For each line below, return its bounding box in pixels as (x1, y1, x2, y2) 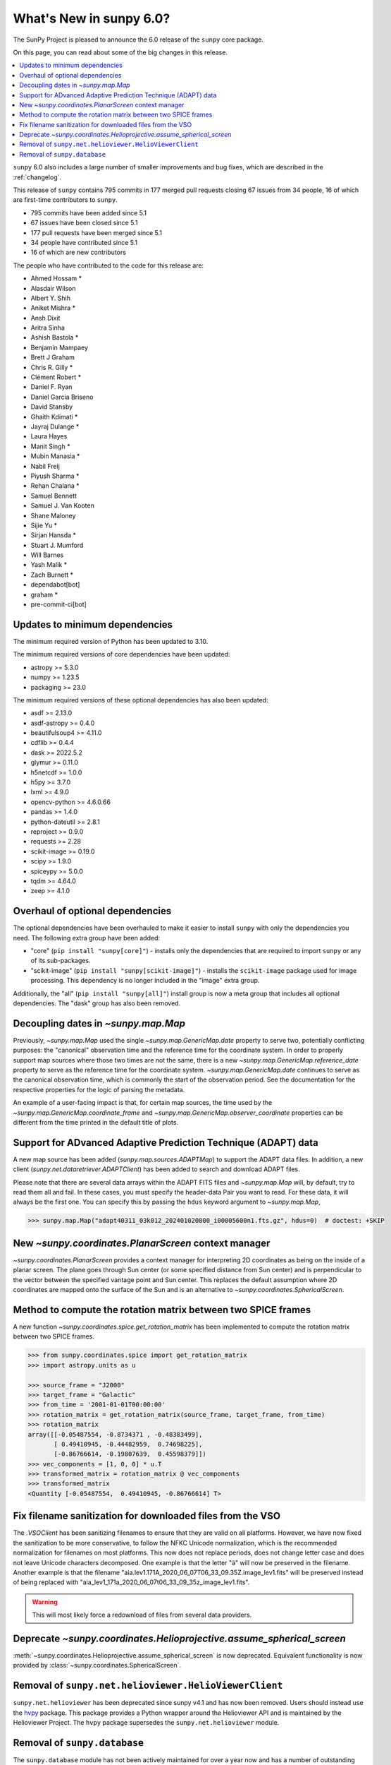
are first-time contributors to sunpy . (13, 196, 118, 204)
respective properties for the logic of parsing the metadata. (13, 1085, 185, 1094)
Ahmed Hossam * (30, 274, 82, 282)
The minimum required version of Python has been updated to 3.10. (13, 637, 209, 645)
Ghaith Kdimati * (30, 412, 78, 421)
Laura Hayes (30, 432, 68, 441)
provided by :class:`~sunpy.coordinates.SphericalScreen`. (13, 1661, 182, 1670)
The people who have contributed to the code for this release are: (13, 261, 204, 270)
